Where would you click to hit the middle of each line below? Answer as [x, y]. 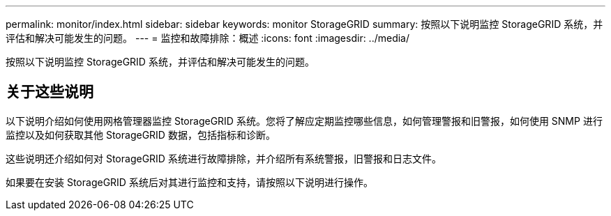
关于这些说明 [50, 92]
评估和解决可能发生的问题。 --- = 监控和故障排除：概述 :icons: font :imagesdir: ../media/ [208, 38]
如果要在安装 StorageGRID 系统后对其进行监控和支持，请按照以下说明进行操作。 [189, 182]
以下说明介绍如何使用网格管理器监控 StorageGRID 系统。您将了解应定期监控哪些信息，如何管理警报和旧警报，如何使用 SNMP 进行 [304, 121]
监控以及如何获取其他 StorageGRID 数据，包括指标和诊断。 [141, 134]
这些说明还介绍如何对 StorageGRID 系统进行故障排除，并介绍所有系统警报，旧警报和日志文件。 [224, 158]
